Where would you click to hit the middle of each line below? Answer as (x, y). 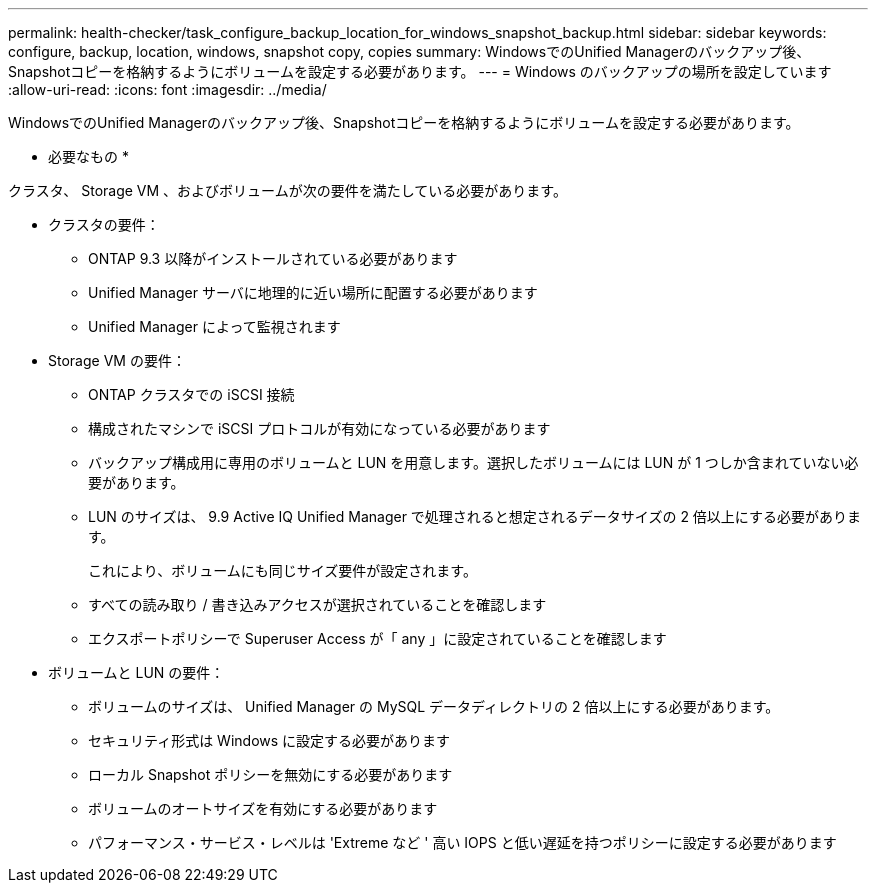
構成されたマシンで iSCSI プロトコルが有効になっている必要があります (319, 428)
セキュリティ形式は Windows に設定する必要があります (269, 740)
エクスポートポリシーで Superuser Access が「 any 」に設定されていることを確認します (377, 638)
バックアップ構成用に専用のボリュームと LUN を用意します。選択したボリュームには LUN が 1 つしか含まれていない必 (473, 462)
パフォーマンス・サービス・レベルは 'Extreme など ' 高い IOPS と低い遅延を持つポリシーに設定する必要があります (462, 842)
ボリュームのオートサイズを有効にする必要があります (263, 808)
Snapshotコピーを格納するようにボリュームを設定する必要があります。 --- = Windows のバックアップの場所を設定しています (420, 71)
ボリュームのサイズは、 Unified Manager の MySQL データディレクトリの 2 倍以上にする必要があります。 (434, 706)
